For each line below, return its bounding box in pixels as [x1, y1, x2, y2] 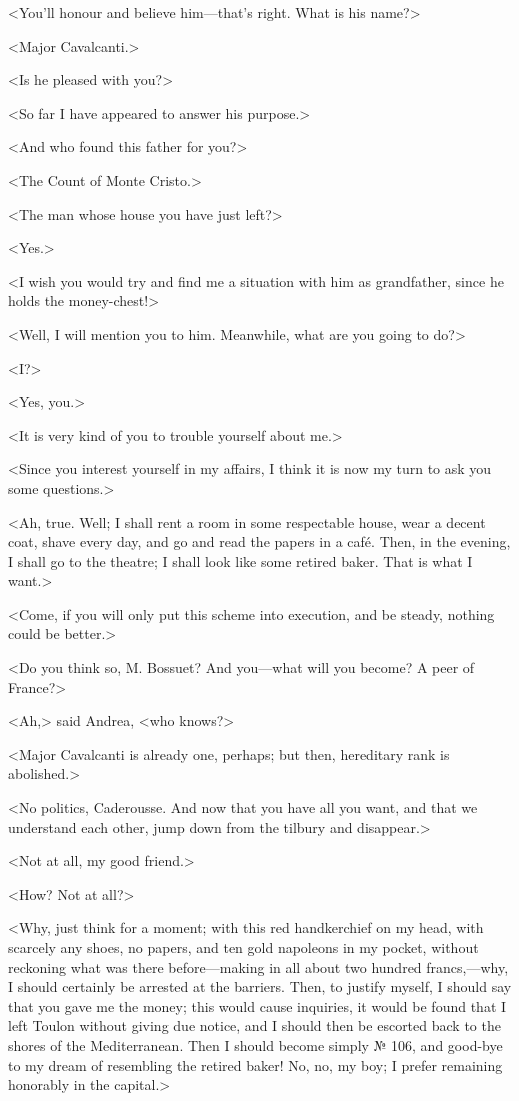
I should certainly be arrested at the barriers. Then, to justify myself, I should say [8, 976, 512, 997]
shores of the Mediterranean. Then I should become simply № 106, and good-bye [8, 1034, 503, 1055]
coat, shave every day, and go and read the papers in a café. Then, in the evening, [8, 531, 511, 552]
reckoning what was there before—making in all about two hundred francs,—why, [8, 956, 509, 977]
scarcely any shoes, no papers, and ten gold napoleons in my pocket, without [8, 937, 479, 957]
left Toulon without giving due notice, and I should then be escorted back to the [8, 1015, 501, 1036]
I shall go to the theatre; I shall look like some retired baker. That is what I [8, 550, 473, 571]
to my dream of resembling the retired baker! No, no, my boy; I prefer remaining [8, 1054, 503, 1075]
